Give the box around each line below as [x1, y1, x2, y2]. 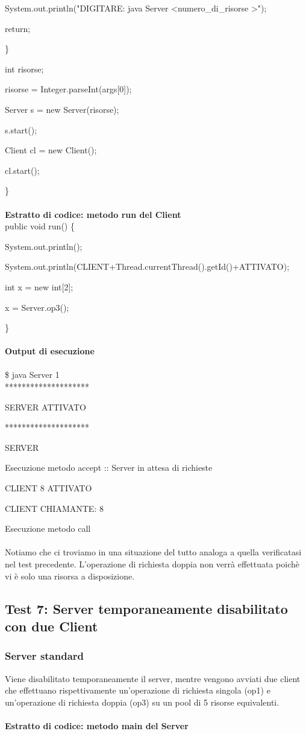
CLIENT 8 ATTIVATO [5, 482, 92, 494]
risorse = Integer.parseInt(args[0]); [5, 83, 132, 95]
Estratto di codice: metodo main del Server [5, 719, 189, 732]
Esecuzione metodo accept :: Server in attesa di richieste [5, 461, 213, 474]
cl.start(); [5, 164, 40, 176]
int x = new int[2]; [5, 280, 73, 293]
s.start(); [5, 123, 37, 136]
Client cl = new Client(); [5, 144, 97, 156]
